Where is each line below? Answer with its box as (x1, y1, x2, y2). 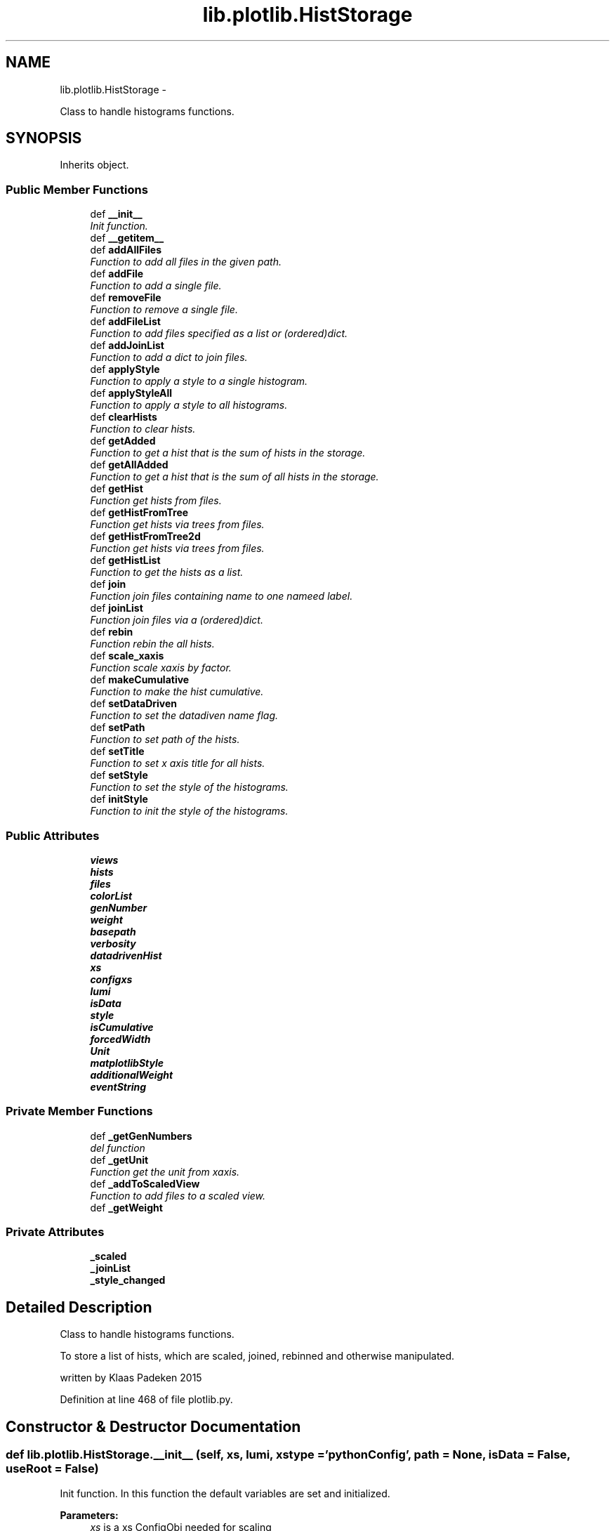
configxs (90, 973, 133, 985)
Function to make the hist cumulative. (90, 685, 264, 698)
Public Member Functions (6, 182, 148, 197)
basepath (90, 925, 136, 938)
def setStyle (90, 769, 148, 782)
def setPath (90, 721, 145, 734)
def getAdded (90, 435, 156, 447)
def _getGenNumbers (90, 1129, 192, 1142)
